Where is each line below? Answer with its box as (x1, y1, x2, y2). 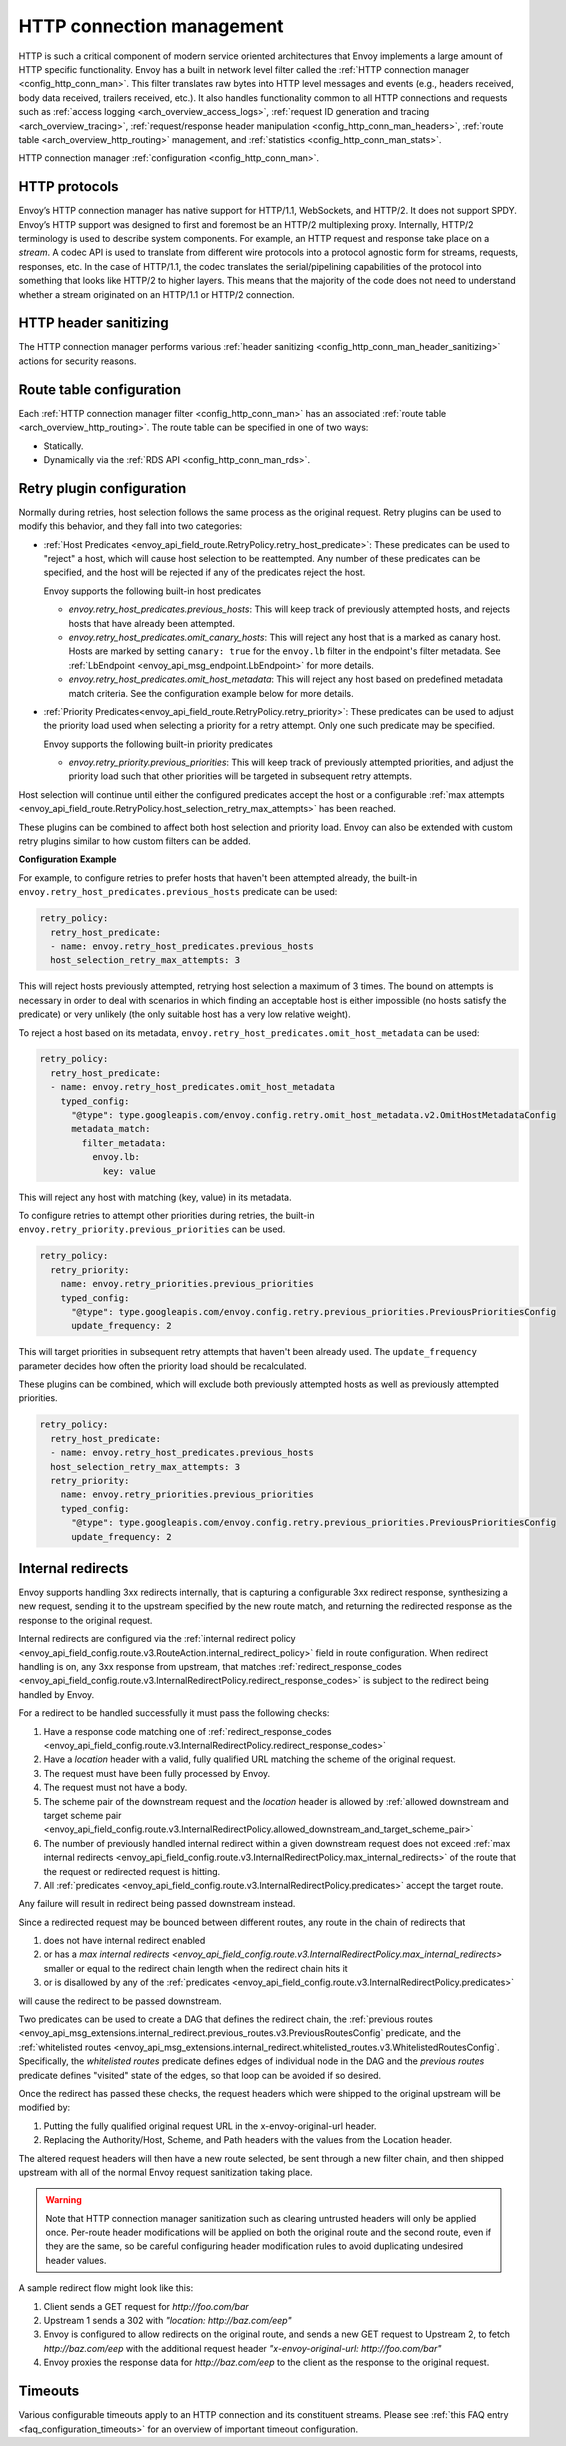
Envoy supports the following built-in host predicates (43, 585, 262, 597)
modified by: (18, 2101, 71, 2114)
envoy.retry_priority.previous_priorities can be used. (18, 1223, 286, 1235)
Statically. (43, 440, 84, 452)
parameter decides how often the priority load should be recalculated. (18, 1360, 307, 1372)
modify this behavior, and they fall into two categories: (18, 520, 243, 532)
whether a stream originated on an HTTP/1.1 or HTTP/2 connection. (18, 288, 295, 300)
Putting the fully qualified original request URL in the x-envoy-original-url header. (43, 2120, 377, 2132)
